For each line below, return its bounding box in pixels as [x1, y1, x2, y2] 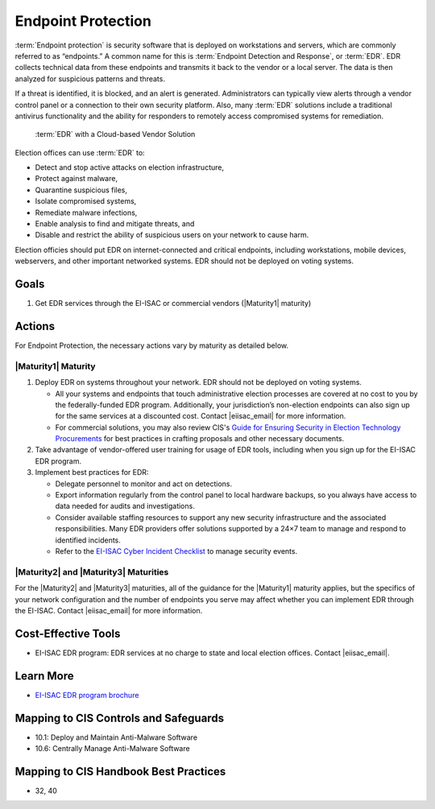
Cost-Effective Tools [14, 626, 121, 640]
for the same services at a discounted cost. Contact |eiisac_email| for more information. [55, 411, 346, 421]
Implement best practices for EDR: [35, 468, 149, 477]
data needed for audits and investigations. [55, 501, 195, 511]
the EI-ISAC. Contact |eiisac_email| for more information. [14, 605, 203, 615]
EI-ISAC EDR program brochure [35, 690, 139, 700]
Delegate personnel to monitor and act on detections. [55, 479, 233, 489]
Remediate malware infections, [35, 208, 138, 217]
